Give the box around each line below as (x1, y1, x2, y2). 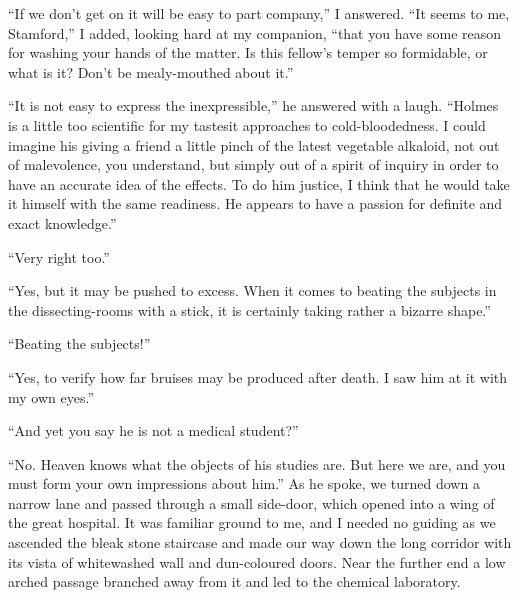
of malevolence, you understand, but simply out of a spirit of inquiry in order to (8, 154, 499, 175)
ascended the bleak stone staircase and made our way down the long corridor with (8, 532, 512, 553)
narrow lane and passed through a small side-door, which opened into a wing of (8, 492, 495, 513)
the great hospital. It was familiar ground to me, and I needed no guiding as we (8, 512, 496, 533)
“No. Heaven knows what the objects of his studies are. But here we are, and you (8, 453, 506, 474)
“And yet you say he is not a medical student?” (8, 420, 299, 441)
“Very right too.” (8, 246, 110, 267)
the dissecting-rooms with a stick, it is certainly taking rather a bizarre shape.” (8, 299, 491, 320)
